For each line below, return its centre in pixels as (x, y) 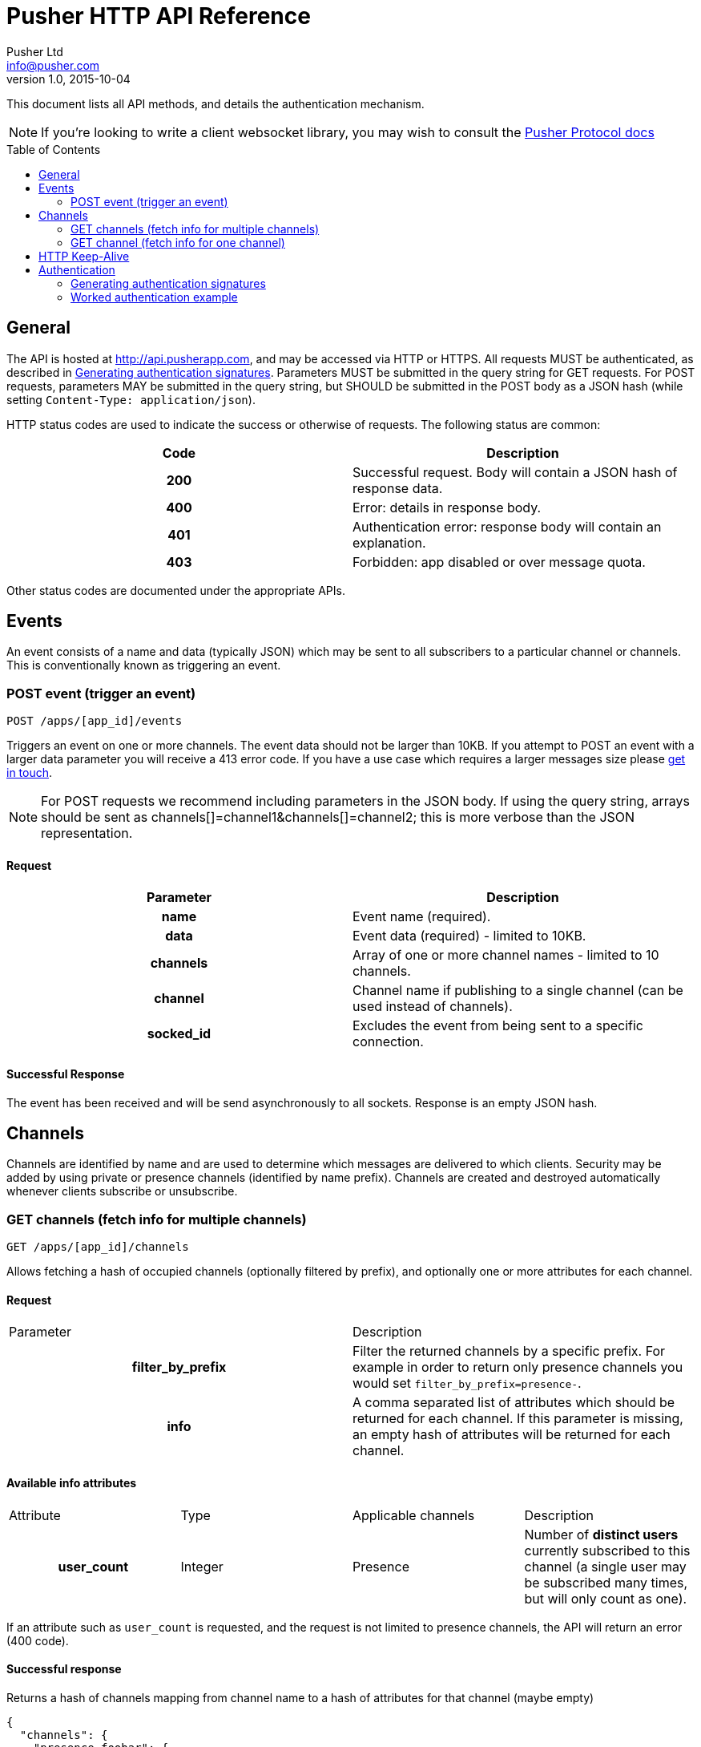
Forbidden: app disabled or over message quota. (499, 562)
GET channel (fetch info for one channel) (178, 242)
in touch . (30, 773)
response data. (398, 488)
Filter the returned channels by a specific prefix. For (509, 1351)
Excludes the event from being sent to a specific (498, 1026)
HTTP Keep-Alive (84, 256)
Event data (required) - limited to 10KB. (469, 936)
